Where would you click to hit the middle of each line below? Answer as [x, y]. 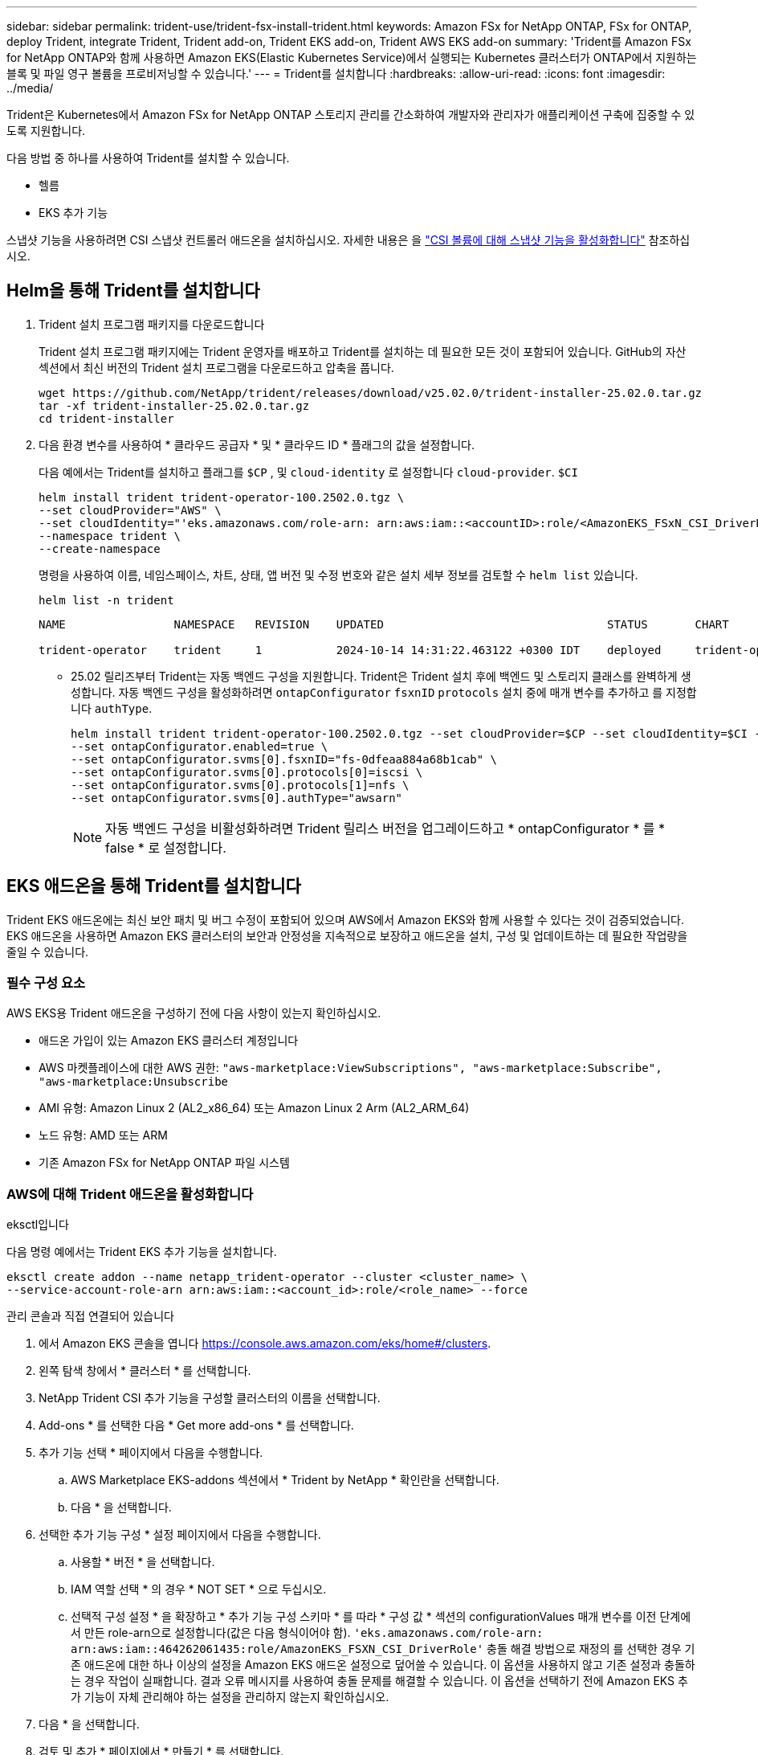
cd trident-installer [106, 418]
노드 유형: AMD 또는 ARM [103, 1135]
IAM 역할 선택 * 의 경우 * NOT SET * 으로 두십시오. [199, 1589]
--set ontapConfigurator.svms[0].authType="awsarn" [237, 798]
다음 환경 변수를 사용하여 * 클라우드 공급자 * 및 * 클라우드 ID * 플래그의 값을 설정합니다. [257, 444]
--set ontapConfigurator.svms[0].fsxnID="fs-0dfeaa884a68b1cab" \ [284, 759]
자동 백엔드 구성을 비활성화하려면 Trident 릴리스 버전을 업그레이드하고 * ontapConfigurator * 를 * [385, 828]
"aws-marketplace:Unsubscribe [134, 1082]
